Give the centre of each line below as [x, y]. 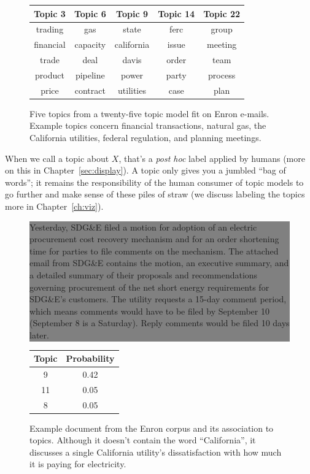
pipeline [90, 75]
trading [50, 29]
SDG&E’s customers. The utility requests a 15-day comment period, [158, 299]
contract [90, 90]
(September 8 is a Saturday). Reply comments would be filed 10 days [160, 323]
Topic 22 [222, 13]
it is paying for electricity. [78, 464]
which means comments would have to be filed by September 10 [149, 311]
